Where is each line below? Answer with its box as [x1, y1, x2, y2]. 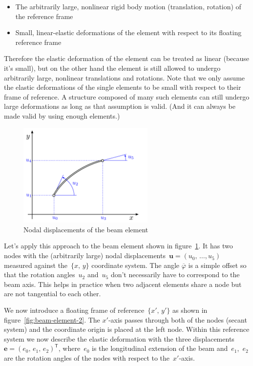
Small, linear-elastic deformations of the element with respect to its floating [15, 27, 242, 38]
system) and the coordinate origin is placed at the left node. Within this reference [4, 324, 250, 334]
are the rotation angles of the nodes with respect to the [4, 353, 170, 363]
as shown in [172, 305, 208, 315]
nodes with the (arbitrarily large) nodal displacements [4, 250, 166, 261]
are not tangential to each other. [4, 288, 101, 299]
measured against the [4, 260, 68, 270]
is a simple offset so [188, 260, 247, 270]
